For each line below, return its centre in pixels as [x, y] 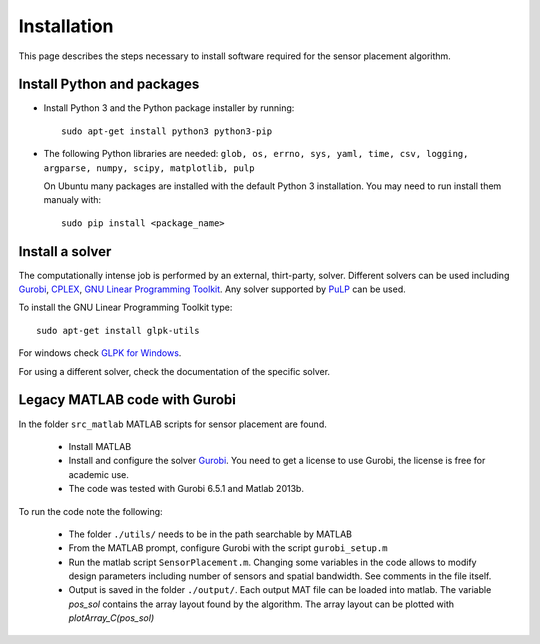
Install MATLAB [100, 446]
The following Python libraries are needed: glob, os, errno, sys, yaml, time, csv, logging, [256, 154]
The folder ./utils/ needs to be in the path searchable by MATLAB [210, 534]
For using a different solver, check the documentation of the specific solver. [174, 371]
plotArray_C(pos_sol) [111, 618]
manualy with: [72, 200]
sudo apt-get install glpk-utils [118, 330]
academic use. [99, 474]
